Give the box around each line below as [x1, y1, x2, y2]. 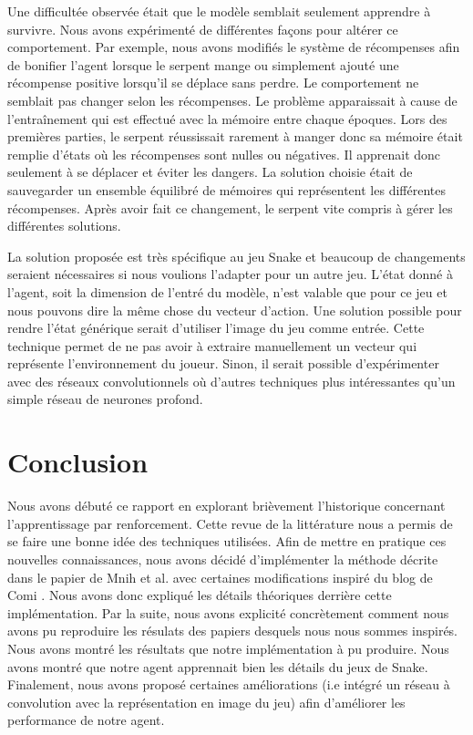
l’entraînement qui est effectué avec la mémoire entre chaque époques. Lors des [7, 109, 447, 128]
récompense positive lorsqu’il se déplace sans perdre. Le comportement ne [7, 73, 419, 92]
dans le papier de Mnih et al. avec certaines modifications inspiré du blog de [7, 567, 433, 586]
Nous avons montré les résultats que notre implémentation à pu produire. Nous [7, 638, 449, 657]
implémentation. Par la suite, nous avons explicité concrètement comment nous [7, 603, 449, 622]
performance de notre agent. [7, 710, 165, 730]
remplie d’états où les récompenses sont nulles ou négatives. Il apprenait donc [7, 144, 441, 163]
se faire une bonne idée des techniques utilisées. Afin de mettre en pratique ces [7, 532, 447, 551]
